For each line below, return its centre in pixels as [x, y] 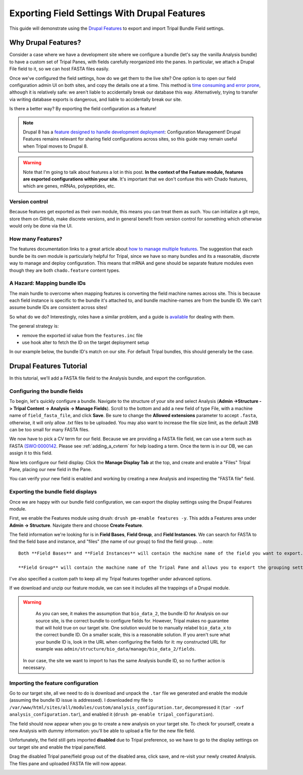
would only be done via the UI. [41, 226]
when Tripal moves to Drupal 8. [56, 146]
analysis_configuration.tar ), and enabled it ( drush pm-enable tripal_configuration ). [112, 714]
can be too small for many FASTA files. [49, 430]
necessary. [35, 667]
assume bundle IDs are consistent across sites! [58, 307]
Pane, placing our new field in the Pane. [51, 469]
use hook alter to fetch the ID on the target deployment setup [86, 343]
